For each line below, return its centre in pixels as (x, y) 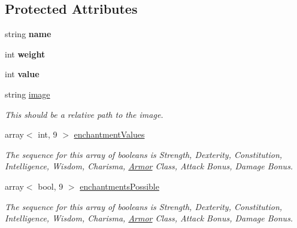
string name (28, 34)
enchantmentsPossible (119, 186)
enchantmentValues (109, 134)
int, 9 (48, 134)
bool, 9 (51, 186)
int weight (25, 54)
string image (28, 94)
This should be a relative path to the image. (84, 114)
